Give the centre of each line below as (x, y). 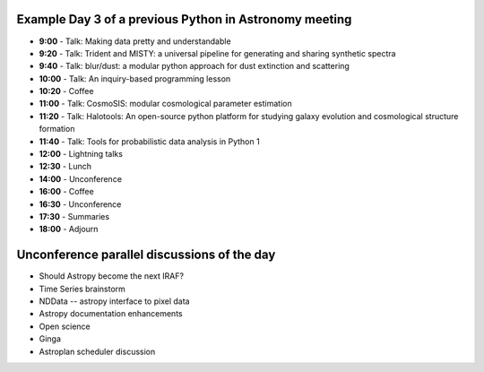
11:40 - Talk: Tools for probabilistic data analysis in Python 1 (149, 141)
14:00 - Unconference (81, 178)
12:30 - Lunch (65, 167)
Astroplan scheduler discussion (97, 351)
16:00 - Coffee (66, 192)
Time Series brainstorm (82, 289)
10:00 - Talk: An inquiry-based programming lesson (135, 78)
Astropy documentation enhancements (111, 314)
